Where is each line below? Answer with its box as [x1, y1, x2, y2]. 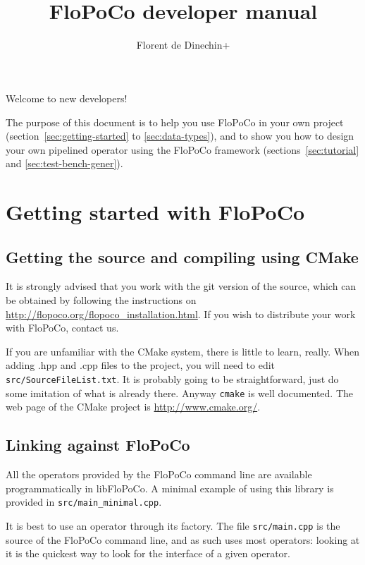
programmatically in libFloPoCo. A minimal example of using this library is [6, 480, 334, 495]
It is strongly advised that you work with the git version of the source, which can [6, 279, 357, 293]
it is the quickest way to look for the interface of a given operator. [6, 546, 290, 561]
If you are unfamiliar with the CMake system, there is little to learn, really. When [6, 344, 360, 358]
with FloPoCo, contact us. [6, 320, 119, 335]
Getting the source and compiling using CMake [6, 245, 359, 267]
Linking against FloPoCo [6, 434, 190, 456]
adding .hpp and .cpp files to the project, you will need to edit [6, 358, 276, 372]
